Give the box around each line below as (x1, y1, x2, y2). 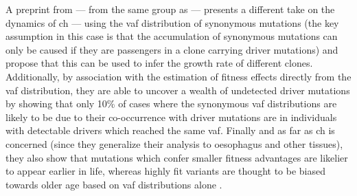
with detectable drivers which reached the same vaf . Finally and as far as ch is (5, 123, 335, 138)
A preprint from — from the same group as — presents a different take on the (5, 2, 335, 16)
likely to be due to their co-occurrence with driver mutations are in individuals (5, 109, 337, 124)
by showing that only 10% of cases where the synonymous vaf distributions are (5, 96, 337, 111)
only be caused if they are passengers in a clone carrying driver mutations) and (5, 42, 338, 56)
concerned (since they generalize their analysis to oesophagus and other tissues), (5, 136, 343, 151)
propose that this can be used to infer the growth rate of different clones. (5, 56, 313, 70)
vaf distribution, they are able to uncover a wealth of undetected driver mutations (5, 83, 350, 97)
